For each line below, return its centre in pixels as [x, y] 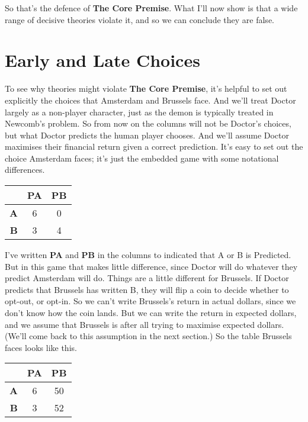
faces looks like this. [41, 347]
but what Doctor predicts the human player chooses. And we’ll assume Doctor [147, 135]
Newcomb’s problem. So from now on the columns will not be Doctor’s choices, [148, 123]
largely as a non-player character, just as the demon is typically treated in [139, 112]
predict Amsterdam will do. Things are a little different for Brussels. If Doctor [147, 278]
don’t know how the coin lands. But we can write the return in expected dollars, [151, 313]
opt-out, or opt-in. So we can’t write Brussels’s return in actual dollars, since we [150, 301]
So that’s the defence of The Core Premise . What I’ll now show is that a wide [151, 8]
